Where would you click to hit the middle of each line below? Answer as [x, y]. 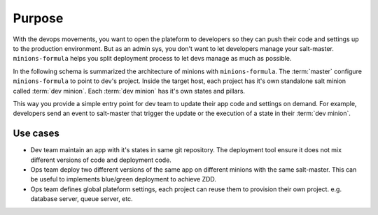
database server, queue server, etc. [82, 199]
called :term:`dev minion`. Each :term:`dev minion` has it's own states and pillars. [129, 91]
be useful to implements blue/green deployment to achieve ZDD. [124, 179]
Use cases [36, 134]
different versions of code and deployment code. [101, 160]
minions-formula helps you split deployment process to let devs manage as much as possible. [152, 59]
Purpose [38, 18]
